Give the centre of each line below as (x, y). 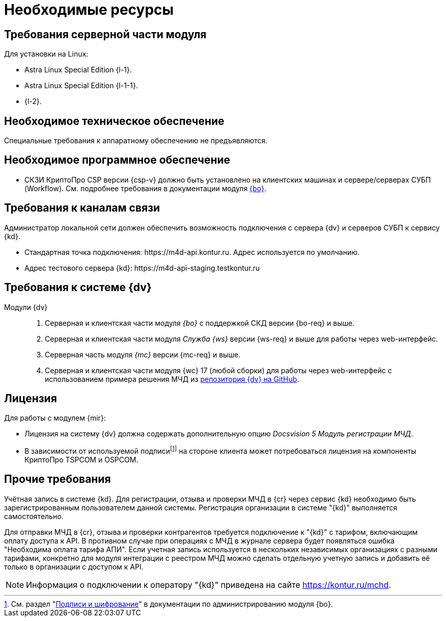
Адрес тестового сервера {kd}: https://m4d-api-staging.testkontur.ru (142, 268)
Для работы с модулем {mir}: (55, 418)
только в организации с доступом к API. (74, 566)
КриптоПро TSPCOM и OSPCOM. (81, 460)
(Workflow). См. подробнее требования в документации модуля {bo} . (146, 188)
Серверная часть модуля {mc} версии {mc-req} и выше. (143, 354)
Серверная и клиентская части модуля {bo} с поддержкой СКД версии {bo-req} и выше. (200, 323)
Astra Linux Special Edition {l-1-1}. (81, 86)
